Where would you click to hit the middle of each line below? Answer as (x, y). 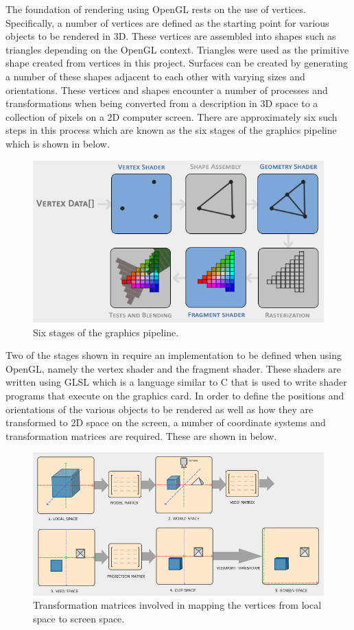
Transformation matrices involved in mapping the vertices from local (177, 605)
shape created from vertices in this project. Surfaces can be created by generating (177, 63)
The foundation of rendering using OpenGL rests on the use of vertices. (156, 9)
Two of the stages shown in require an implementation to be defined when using (174, 355)
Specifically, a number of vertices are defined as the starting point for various (167, 22)
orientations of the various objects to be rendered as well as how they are (160, 409)
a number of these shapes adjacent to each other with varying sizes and (155, 76)
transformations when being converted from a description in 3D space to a (162, 103)
